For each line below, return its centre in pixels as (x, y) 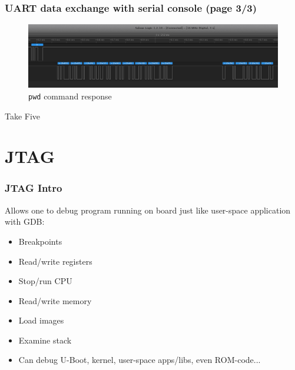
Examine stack (45, 340)
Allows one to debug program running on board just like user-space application (148, 210)
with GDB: (25, 221)
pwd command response (70, 96)
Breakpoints (40, 241)
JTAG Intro (34, 188)
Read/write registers (55, 261)
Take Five (23, 116)
